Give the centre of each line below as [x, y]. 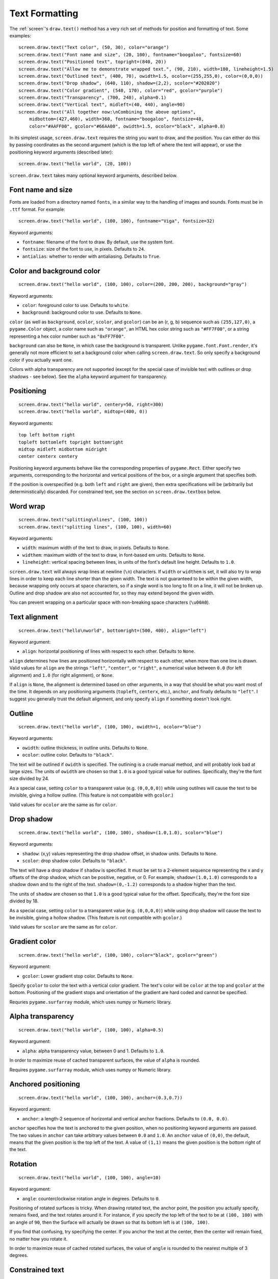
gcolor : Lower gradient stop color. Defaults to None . [78, 976]
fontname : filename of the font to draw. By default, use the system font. [98, 242]
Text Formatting [44, 13]
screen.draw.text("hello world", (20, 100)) [75, 164]
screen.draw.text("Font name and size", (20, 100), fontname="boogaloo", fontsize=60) [130, 54]
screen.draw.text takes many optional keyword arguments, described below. [94, 175]
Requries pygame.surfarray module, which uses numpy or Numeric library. [91, 1002]
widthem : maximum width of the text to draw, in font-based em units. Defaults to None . [114, 555]
